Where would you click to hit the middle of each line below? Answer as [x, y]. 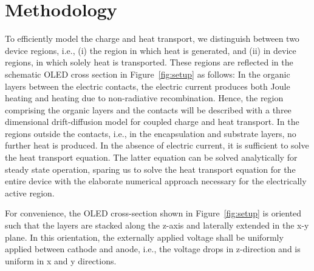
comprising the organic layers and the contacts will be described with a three [148, 109]
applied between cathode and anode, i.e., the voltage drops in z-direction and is [153, 249]
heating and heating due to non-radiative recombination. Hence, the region [144, 98]
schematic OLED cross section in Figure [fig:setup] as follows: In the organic [148, 74]
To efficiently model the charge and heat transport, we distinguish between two [152, 38]
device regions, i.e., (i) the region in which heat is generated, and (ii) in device [151, 50]
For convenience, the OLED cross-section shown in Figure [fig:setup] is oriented [153, 213]
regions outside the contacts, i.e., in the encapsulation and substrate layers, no [151, 133]
